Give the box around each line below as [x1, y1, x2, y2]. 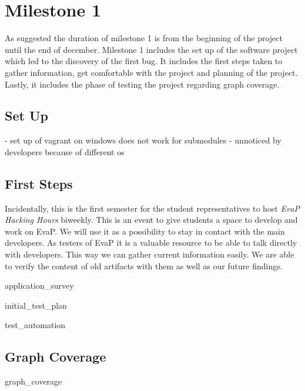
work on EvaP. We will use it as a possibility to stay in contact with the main [5, 225, 285, 237]
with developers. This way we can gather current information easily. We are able [5, 248, 294, 260]
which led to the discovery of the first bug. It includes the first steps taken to [5, 55, 283, 67]
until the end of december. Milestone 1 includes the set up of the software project [5, 43, 298, 55]
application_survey [5, 279, 74, 292]
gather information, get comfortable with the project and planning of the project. [5, 66, 298, 78]
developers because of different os [5, 145, 125, 158]
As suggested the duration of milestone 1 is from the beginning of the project [5, 32, 283, 44]
